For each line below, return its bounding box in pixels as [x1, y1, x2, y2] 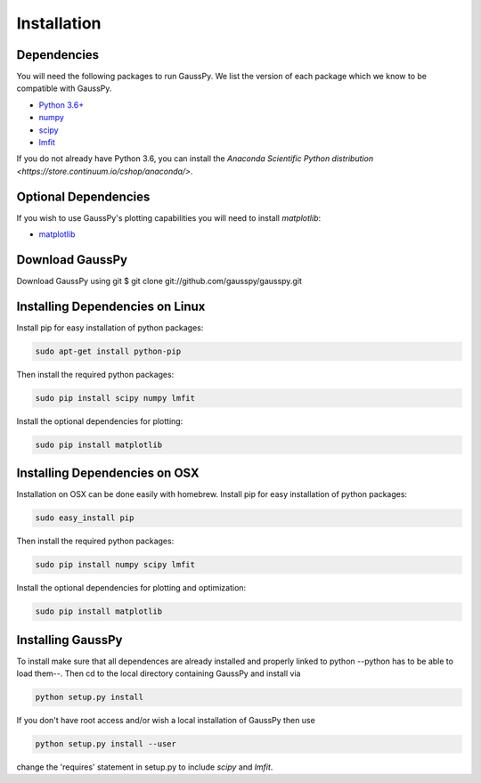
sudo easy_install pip [35, 513, 135, 523]
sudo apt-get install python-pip [35, 346, 182, 356]
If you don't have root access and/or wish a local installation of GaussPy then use [16, 715, 315, 726]
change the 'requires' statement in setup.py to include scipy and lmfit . [16, 762, 273, 772]
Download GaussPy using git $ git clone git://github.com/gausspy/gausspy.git [16, 276, 302, 286]
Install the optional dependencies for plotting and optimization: [16, 583, 247, 593]
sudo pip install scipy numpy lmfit [35, 393, 196, 403]
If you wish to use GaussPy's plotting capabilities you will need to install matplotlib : [16, 212, 322, 223]
